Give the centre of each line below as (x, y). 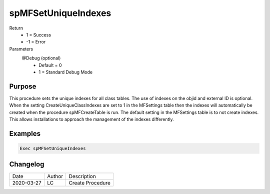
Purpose (23, 86)
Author (55, 176)
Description (82, 176)
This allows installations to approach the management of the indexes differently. (92, 119)
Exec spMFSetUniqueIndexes (53, 148)
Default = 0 (50, 65)
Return (16, 28)
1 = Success (39, 34)
